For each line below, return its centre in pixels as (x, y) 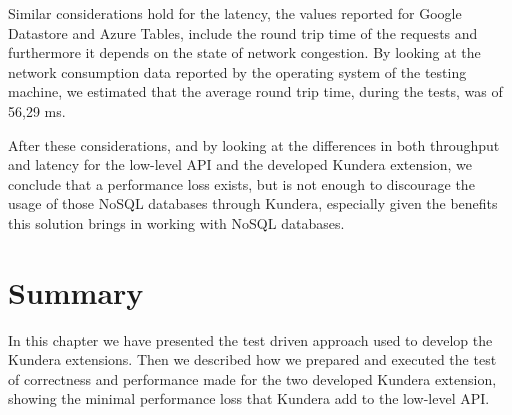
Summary (76, 291)
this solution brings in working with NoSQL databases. (176, 222)
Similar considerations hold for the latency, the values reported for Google (235, 13)
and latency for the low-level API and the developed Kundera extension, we (240, 164)
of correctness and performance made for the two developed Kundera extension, (252, 378)
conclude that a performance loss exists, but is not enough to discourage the (241, 183)
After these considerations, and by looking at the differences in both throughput (254, 144)
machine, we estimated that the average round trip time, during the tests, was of (255, 91)
